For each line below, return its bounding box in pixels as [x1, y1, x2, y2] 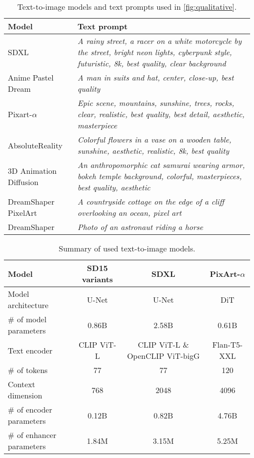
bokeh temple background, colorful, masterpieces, [77, 170, 242, 182]
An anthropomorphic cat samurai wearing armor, [77, 159, 245, 170]
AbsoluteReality [8, 139, 63, 151]
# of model [8, 313, 47, 325]
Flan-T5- [212, 339, 243, 350]
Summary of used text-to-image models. [59, 243, 195, 254]
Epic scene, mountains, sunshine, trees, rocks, [77, 97, 234, 108]
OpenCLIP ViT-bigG [127, 350, 200, 361]
